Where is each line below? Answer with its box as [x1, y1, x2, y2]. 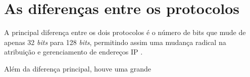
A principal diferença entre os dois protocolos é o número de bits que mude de [4, 27, 246, 37]
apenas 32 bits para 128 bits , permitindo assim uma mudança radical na [4, 36, 226, 47]
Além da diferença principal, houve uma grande [4, 63, 152, 73]
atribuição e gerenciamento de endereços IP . [4, 46, 143, 57]
